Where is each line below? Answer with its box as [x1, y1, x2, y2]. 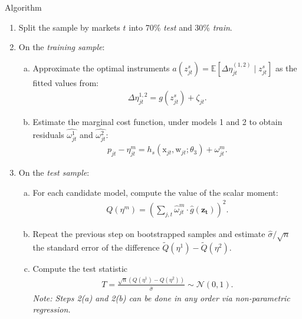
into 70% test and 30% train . [129, 21, 232, 33]
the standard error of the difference [32, 241, 160, 253]
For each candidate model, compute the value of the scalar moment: [32, 186, 278, 198]
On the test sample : [18, 166, 90, 179]
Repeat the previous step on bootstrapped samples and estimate [32, 228, 265, 239]
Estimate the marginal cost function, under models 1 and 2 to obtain [32, 116, 283, 128]
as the [275, 61, 297, 74]
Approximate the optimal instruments [32, 61, 170, 74]
